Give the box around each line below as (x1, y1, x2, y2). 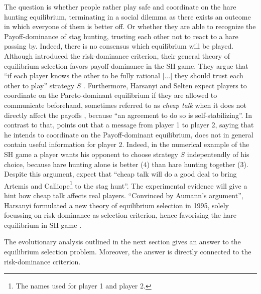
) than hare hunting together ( (147, 159, 240, 169)
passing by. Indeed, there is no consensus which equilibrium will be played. (4, 41, 234, 51)
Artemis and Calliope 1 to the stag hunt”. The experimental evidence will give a (4, 179, 247, 191)
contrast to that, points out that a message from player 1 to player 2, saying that (4, 119, 254, 130)
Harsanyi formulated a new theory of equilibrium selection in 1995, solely (4, 200, 229, 210)
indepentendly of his (187, 149, 249, 159)
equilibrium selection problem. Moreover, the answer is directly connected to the (4, 246, 251, 256)
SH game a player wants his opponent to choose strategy (4, 149, 178, 159)
